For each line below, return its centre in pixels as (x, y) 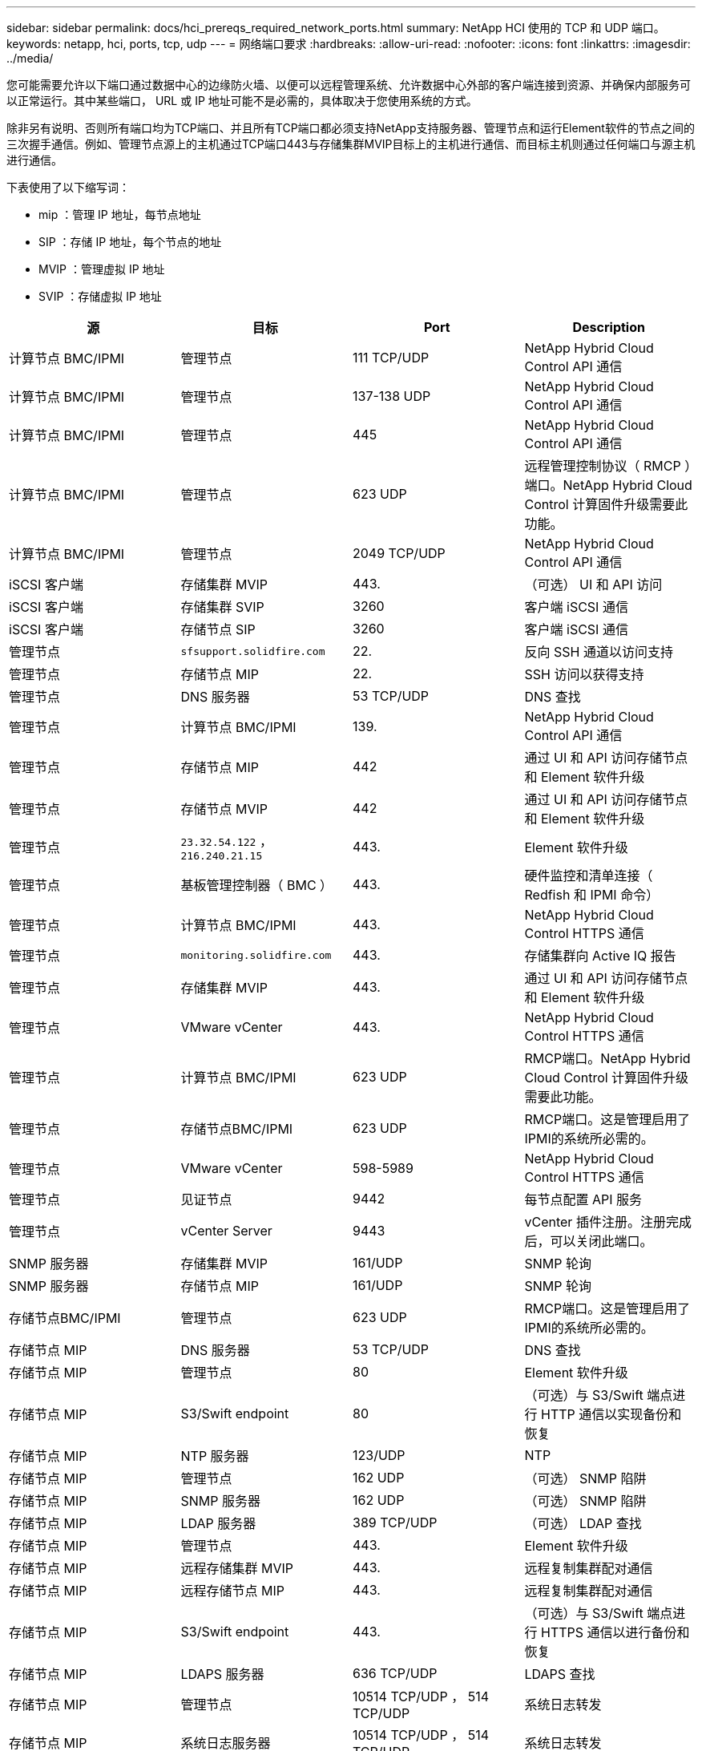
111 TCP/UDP (391, 358)
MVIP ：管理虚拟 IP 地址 (102, 269)
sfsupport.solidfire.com (253, 651)
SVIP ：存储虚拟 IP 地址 (100, 296)
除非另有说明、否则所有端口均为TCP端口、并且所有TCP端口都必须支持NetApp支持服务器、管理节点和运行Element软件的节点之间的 (351, 128)
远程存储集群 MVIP (237, 1568)
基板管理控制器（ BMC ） (257, 885)
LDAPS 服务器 (222, 1674)
